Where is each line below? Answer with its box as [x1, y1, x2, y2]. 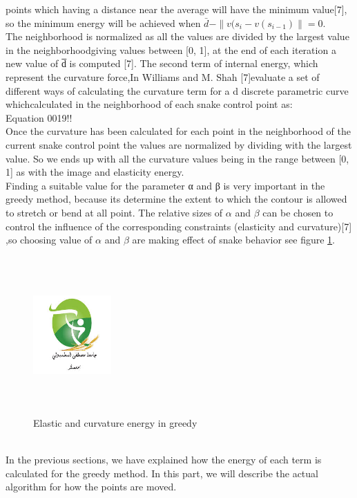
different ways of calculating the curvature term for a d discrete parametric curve [6, 83, 349, 98]
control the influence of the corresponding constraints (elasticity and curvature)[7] [6, 219, 352, 233]
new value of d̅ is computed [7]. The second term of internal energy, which [6, 56, 318, 71]
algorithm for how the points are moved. [6, 479, 177, 494]
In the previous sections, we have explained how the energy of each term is [6, 452, 322, 467]
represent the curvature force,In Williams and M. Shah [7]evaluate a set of [6, 69, 320, 84]
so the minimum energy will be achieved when [6, 15, 201, 30]
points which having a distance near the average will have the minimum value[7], [6, 2, 347, 16]
